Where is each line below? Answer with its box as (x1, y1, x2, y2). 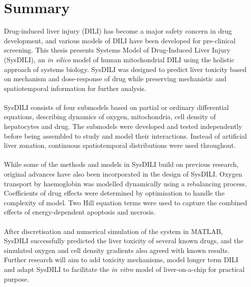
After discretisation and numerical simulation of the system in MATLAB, (4, 226, 223, 236)
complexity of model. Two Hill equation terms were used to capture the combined (4, 197, 247, 207)
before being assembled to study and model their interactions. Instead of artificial (4, 130, 247, 141)
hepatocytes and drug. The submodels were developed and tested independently (4, 121, 242, 131)
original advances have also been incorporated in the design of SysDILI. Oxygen (4, 169, 242, 179)
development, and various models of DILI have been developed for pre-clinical (4, 35, 236, 45)
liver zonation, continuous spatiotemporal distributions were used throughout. (4, 140, 236, 150)
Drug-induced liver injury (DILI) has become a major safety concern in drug (4, 26, 232, 36)
